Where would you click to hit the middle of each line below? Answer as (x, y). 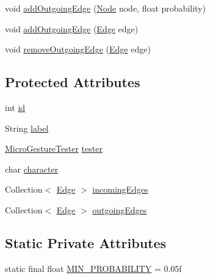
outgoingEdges (120, 209)
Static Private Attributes (86, 242)
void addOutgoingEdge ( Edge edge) (72, 28)
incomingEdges (120, 189)
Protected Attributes (73, 82)
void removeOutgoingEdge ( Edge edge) (78, 49)
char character (32, 169)
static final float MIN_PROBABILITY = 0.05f (93, 268)
